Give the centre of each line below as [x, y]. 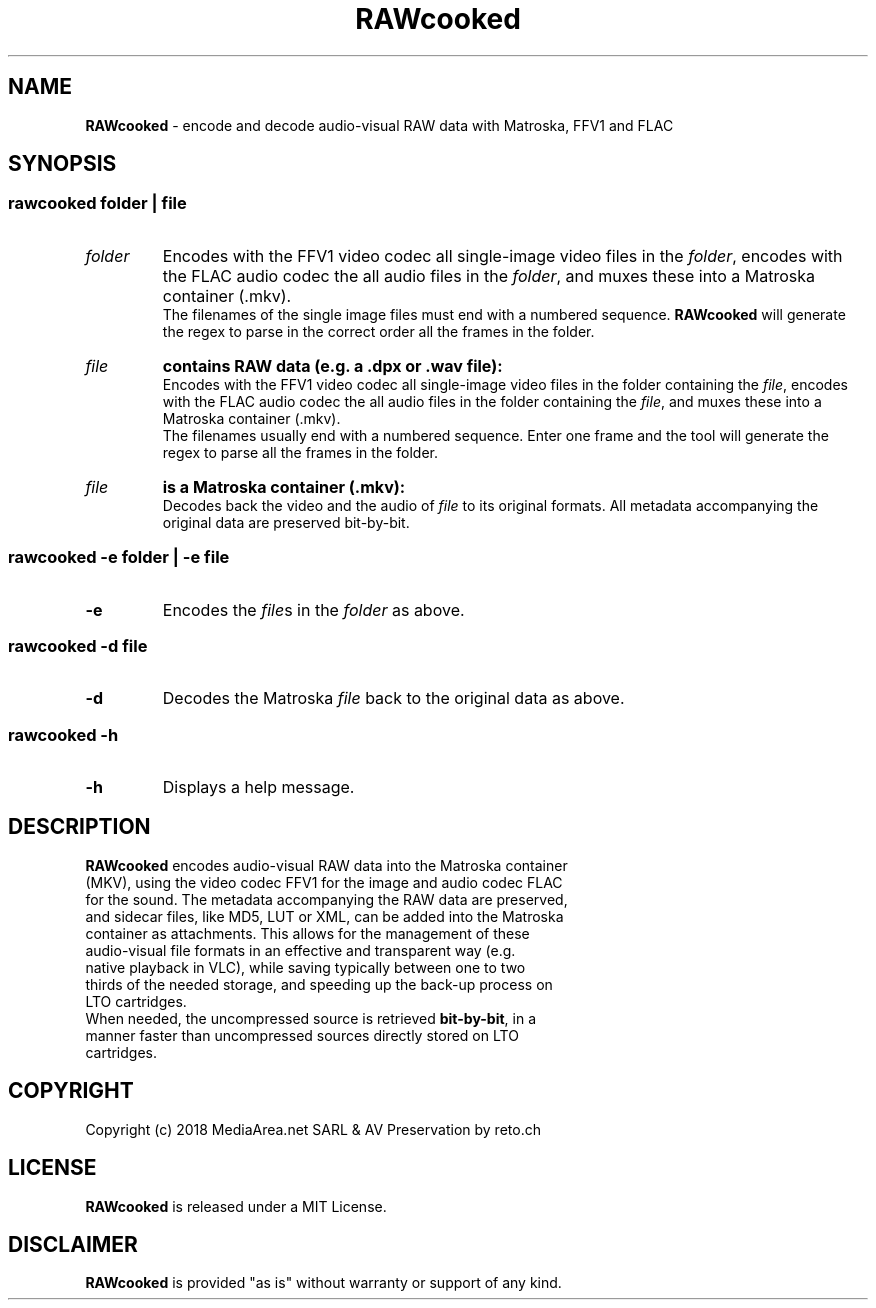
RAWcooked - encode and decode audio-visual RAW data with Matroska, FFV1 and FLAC [379, 125]
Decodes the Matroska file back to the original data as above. [393, 698]
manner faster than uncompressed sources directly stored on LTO [302, 1035]
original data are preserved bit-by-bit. [286, 522]
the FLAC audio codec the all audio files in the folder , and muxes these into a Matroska [488, 275]
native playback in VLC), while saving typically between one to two [305, 967]
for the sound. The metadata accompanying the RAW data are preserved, [326, 899]
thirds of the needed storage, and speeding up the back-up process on [319, 984]
